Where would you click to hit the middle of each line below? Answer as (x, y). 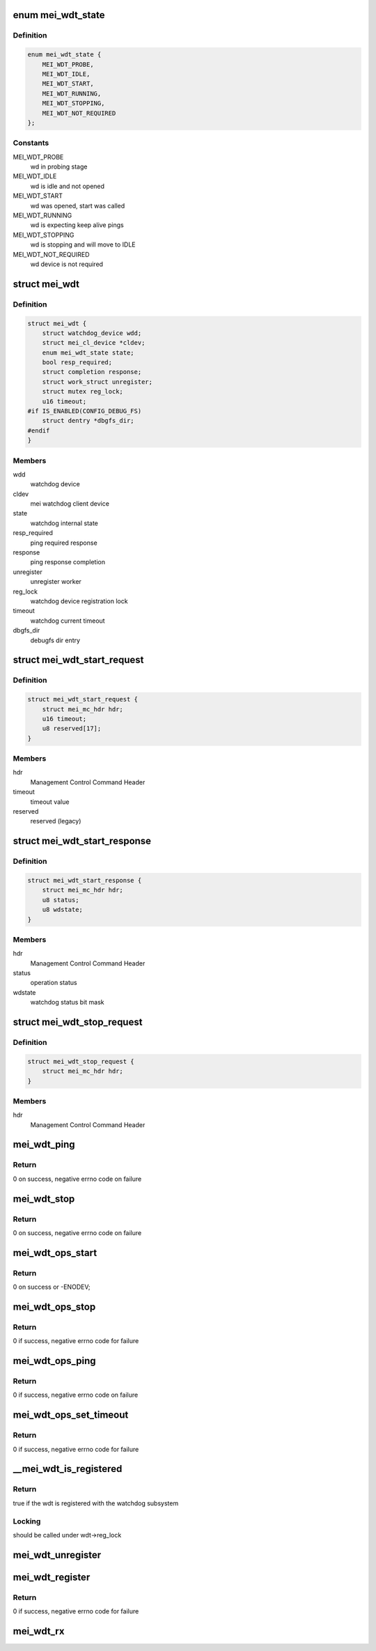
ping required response (64, 543)
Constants (31, 143)
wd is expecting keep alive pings (77, 225)
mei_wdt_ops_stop (54, 1307)
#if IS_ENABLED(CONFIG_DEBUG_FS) (85, 411)
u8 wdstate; (63, 910)
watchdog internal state (64, 523)
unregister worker (56, 582)
